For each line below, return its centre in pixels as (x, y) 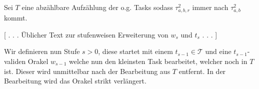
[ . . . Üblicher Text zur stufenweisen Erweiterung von (86, 34)
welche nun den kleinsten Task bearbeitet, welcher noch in (158, 61)
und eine (218, 51)
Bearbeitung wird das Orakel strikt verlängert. (75, 81)
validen (15, 61)
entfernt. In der (202, 71)
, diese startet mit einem (135, 51)
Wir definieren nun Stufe (42, 51)
